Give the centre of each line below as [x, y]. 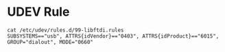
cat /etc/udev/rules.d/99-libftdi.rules [66, 30]
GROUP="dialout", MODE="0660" [50, 42]
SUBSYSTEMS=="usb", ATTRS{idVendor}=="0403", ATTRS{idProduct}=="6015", [113, 36]
